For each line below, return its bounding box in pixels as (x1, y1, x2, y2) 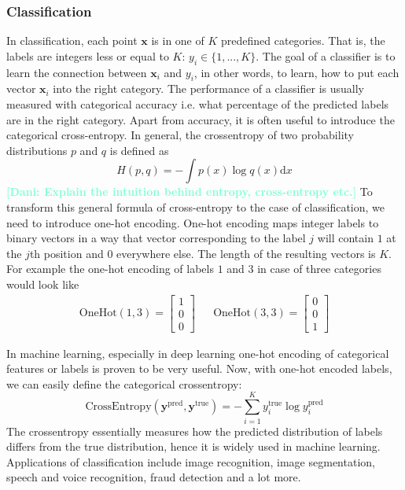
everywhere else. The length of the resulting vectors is (116, 245, 376, 261)
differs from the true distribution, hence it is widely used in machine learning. (6, 438, 381, 455)
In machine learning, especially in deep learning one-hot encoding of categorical (6, 344, 389, 361)
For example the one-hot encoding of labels (6, 260, 214, 277)
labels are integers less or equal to (6, 47, 169, 64)
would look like (6, 275, 79, 292)
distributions (6, 142, 68, 158)
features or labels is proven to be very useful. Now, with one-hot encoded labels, (6, 360, 392, 377)
